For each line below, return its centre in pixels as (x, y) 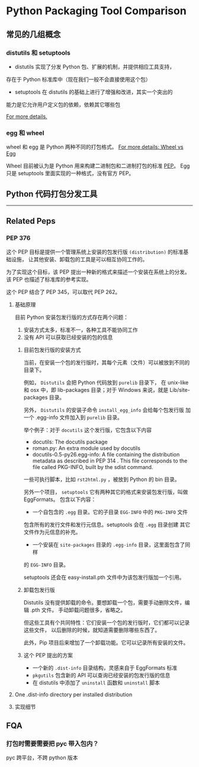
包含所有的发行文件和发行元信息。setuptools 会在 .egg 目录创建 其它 (107, 524)
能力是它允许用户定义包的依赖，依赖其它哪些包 (63, 104)
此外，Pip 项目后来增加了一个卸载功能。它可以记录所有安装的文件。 (106, 642)
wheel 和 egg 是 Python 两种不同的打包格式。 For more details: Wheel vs (95, 147)
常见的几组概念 (33, 34)
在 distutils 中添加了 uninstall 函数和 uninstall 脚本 (96, 682)
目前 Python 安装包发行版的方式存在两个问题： (72, 317)
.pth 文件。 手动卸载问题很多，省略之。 (78, 610)
